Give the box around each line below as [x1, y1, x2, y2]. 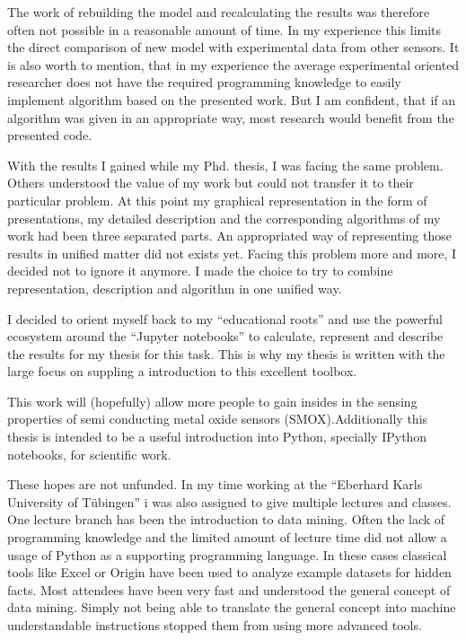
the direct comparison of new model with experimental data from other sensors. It [7, 38, 460, 57]
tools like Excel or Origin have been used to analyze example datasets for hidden [7, 563, 452, 582]
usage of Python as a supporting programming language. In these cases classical [7, 545, 447, 564]
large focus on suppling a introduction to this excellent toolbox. [7, 362, 357, 381]
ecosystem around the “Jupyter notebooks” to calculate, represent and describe [7, 327, 444, 346]
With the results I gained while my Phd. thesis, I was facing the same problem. [7, 155, 444, 174]
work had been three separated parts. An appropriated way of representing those [7, 226, 452, 245]
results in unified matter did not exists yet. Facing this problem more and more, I [7, 243, 457, 262]
